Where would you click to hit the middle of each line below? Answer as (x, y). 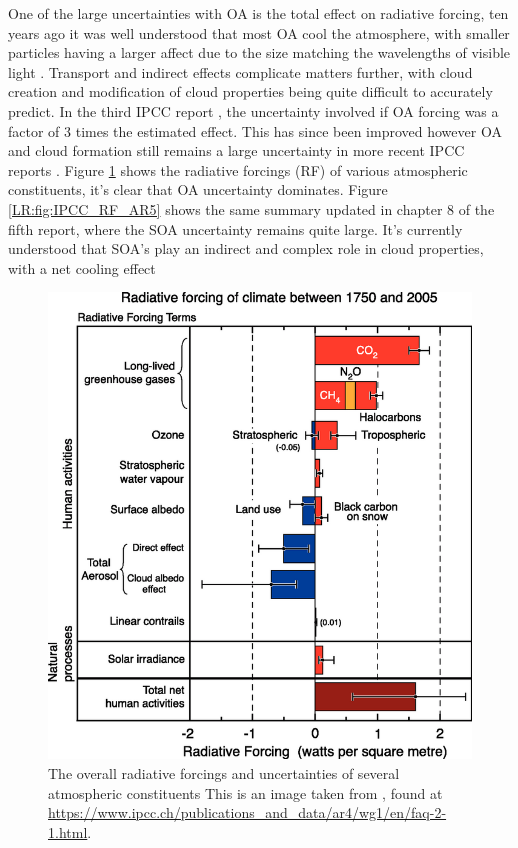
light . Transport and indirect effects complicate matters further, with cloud (240, 71)
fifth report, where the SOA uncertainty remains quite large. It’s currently (235, 228)
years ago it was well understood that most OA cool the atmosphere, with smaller (259, 32)
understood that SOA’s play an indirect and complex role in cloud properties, (246, 248)
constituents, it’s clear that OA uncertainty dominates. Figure (198, 189)
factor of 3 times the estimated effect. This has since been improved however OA (255, 130)
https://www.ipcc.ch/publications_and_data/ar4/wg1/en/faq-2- (247, 812)
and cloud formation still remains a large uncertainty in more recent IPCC (236, 150)
